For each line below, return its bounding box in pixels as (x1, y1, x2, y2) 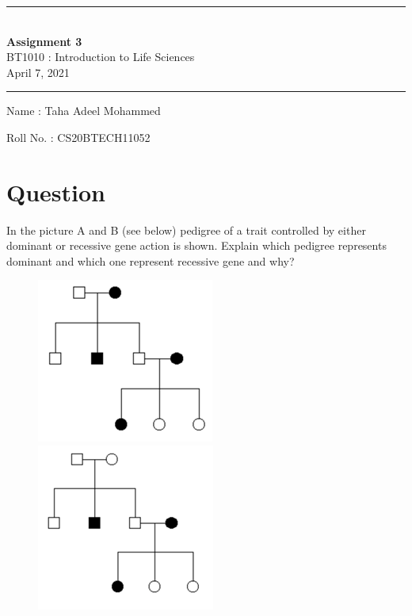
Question (6, 175, 105, 208)
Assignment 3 (6, 33, 82, 49)
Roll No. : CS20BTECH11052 (6, 128, 151, 145)
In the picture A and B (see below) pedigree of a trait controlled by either (6, 221, 366, 238)
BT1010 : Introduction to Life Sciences (6, 48, 195, 65)
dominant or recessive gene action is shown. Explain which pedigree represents (6, 237, 387, 254)
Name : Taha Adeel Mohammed (6, 102, 161, 119)
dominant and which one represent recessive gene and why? (6, 252, 295, 269)
